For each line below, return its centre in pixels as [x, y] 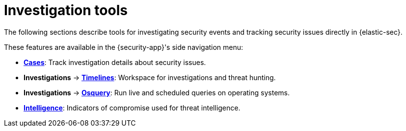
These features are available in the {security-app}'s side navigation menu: [124, 47]
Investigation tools [66, 10]
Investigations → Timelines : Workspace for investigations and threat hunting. [150, 77]
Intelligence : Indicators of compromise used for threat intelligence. [132, 108]
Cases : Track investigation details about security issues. [115, 62]
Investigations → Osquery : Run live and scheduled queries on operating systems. [157, 92]
